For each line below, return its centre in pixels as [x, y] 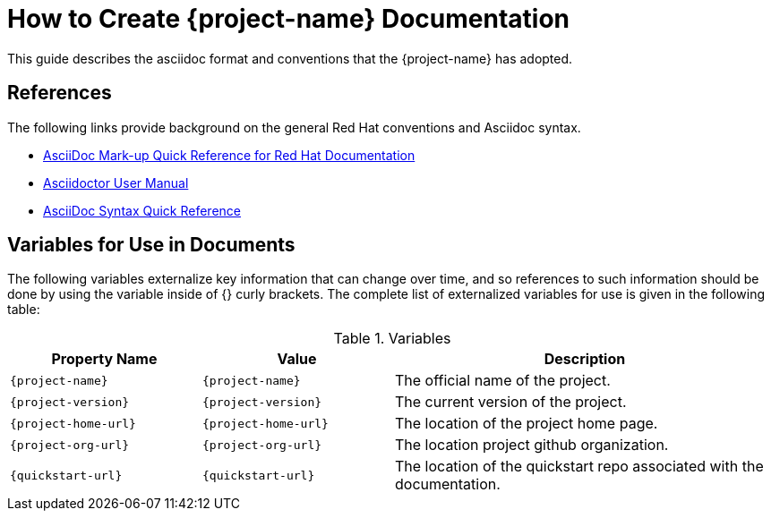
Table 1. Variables [392, 339]
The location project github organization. [532, 445]
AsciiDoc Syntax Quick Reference [142, 210]
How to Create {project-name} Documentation [289, 19]
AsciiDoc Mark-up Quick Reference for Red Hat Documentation [229, 155]
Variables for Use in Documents [151, 245]
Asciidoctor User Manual [116, 183]
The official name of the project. [503, 381]
